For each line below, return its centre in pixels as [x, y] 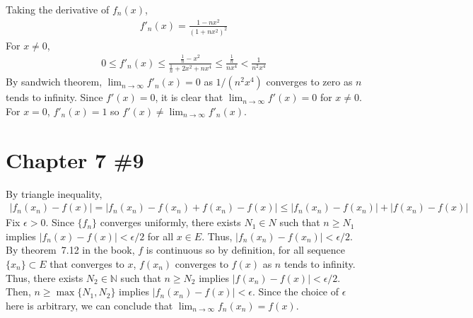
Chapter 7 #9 [75, 159]
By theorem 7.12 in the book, [70, 250]
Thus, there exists [45, 277]
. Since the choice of [296, 291]
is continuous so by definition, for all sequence [245, 250]
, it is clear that [189, 97]
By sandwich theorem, [54, 82]
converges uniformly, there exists [170, 222]
